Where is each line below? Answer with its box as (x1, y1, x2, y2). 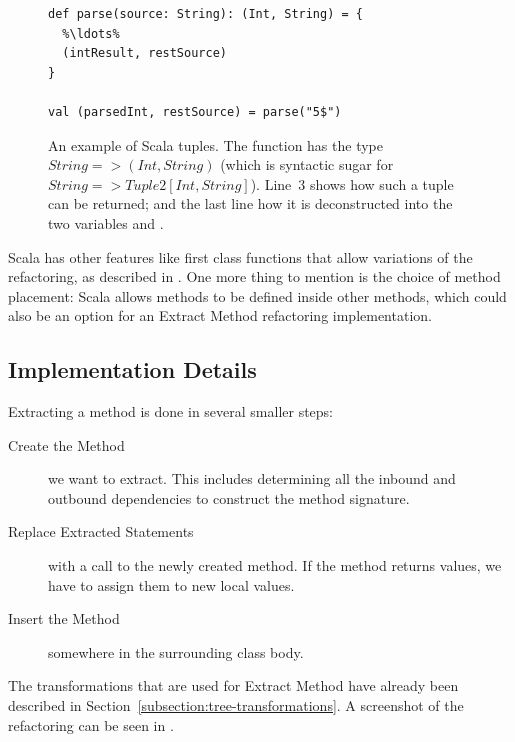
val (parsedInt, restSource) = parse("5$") (48, 104, 342, 119)
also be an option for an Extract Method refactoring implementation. (8, 305, 432, 326)
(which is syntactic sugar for (220, 154, 394, 175)
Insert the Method (8, 608, 120, 629)
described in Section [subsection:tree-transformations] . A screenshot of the (8, 695, 464, 716)
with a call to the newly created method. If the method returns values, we (48, 555, 502, 576)
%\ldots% (62, 26, 120, 41)
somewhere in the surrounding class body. (48, 641, 304, 662)
